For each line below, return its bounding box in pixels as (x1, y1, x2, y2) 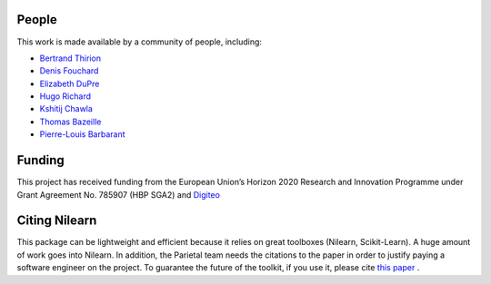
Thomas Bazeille (39, 116, 102, 127)
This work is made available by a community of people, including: (16, 36, 263, 47)
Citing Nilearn (16, 213, 97, 229)
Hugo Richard (39, 91, 91, 102)
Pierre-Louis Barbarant (39, 129, 125, 140)
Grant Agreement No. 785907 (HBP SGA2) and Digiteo (16, 189, 220, 200)
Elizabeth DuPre (39, 78, 100, 89)
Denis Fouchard (39, 65, 99, 76)
